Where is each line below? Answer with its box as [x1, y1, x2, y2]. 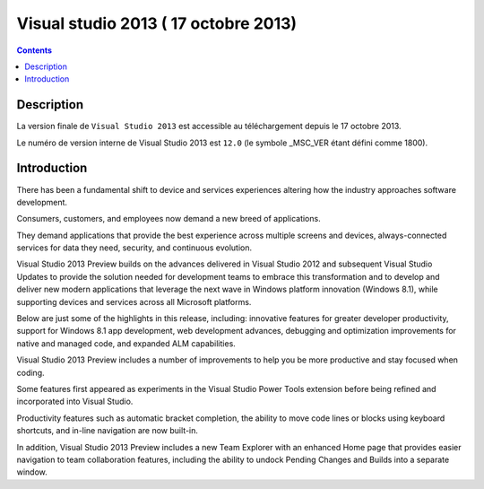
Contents [16, 45, 53, 56]
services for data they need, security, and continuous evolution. [16, 242, 253, 253]
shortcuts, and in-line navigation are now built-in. [16, 425, 199, 436]
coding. [16, 367, 45, 378]
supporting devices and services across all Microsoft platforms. [16, 296, 252, 307]
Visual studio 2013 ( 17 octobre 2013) [16, 13, 298, 33]
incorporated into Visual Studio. [16, 396, 134, 407]
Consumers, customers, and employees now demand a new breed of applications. [16, 214, 322, 224]
